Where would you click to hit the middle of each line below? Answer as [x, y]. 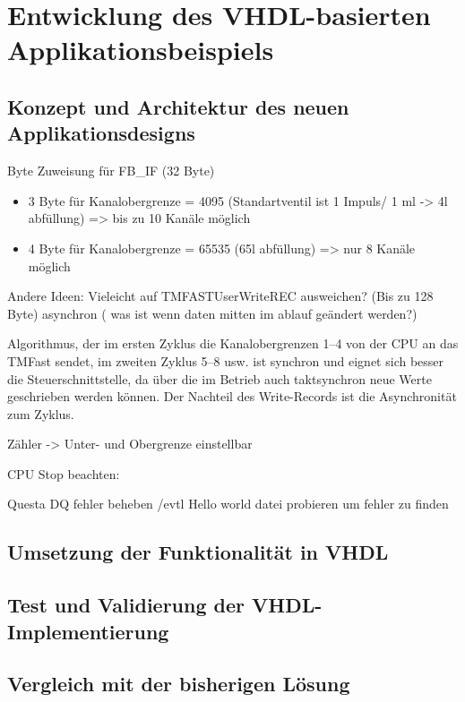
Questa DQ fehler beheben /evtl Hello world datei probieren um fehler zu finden [228, 504]
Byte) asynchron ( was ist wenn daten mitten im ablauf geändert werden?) [212, 313]
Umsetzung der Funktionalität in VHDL [198, 552]
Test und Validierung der [126, 605]
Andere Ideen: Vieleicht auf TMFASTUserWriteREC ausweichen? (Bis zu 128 [220, 296]
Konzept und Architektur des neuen [178, 106]
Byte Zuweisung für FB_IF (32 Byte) [111, 171]
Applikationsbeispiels [141, 50]
